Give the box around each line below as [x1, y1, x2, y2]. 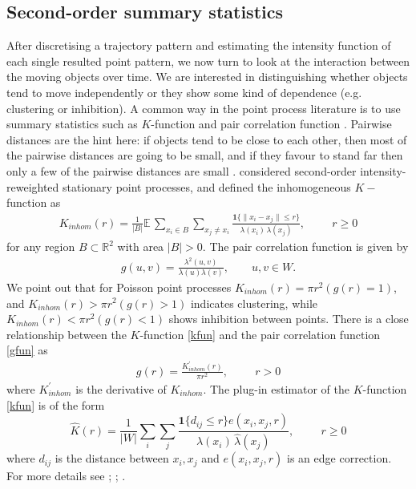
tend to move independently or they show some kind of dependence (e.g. [6, 83, 362, 100]
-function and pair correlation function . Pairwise [151, 115, 392, 132]
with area [117, 238, 164, 255]
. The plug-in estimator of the [203, 380, 349, 397]
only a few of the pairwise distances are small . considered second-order [6, 162, 357, 179]
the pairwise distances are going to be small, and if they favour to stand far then [6, 147, 403, 164]
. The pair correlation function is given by [202, 238, 409, 255]
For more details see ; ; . [6, 467, 126, 484]
